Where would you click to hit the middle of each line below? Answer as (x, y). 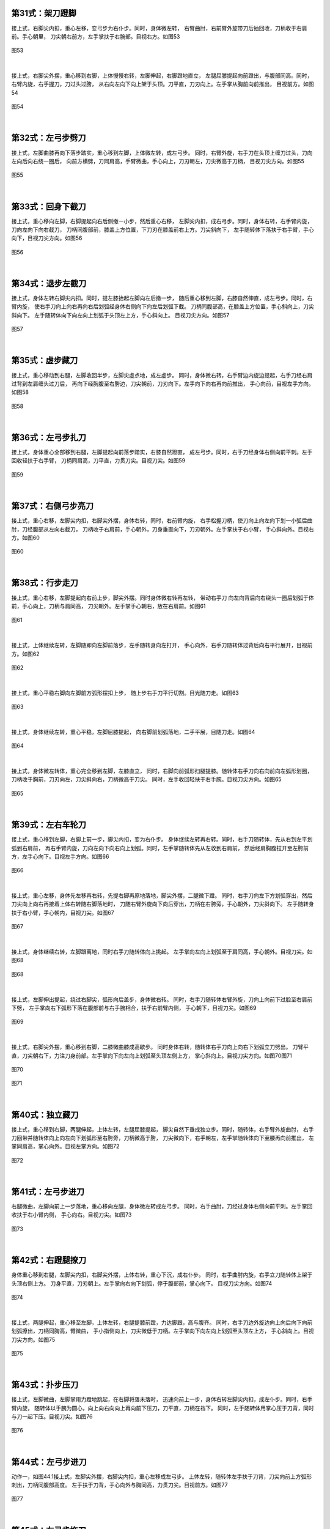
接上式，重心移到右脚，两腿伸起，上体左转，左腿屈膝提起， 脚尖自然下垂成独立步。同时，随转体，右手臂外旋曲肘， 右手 (163, 1129)
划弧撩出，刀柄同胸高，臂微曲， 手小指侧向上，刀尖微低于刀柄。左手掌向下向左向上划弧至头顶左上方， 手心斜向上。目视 (163, 1331)
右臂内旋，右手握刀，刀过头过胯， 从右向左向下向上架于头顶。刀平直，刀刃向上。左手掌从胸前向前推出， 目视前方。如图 (163, 84)
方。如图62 (25, 654)
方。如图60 (25, 538)
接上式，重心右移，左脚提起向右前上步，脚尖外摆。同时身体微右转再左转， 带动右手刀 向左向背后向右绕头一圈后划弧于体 (163, 598)
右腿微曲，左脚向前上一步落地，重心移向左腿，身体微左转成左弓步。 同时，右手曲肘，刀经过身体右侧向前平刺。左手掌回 (162, 1206)
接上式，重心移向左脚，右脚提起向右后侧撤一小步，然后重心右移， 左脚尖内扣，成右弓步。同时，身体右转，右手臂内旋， (162, 221)
